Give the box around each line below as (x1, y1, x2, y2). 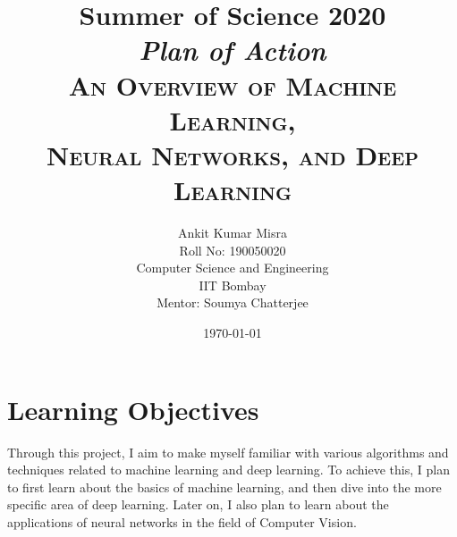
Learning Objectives (7, 390, 259, 427)
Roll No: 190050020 (179, 240, 286, 259)
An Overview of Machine (68, 66, 397, 103)
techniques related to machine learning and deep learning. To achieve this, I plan (7, 460, 450, 479)
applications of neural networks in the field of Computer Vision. (7, 512, 357, 531)
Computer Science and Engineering (136, 258, 329, 277)
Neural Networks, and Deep (46, 136, 419, 172)
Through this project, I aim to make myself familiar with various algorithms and (7, 442, 449, 461)
